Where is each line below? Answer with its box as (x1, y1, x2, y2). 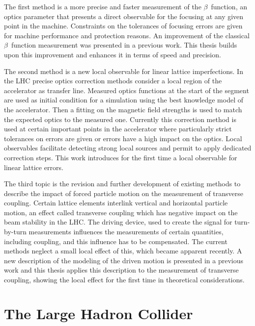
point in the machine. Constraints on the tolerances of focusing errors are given (4, 21, 243, 31)
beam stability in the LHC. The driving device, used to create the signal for (4, 217, 232, 227)
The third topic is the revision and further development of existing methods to (4, 178, 241, 189)
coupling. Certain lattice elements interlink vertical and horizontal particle (4, 198, 228, 208)
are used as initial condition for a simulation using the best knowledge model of (4, 95, 243, 105)
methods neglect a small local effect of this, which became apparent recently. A (4, 246, 242, 256)
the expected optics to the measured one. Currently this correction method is (4, 114, 236, 124)
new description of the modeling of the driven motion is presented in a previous (4, 255, 243, 265)
